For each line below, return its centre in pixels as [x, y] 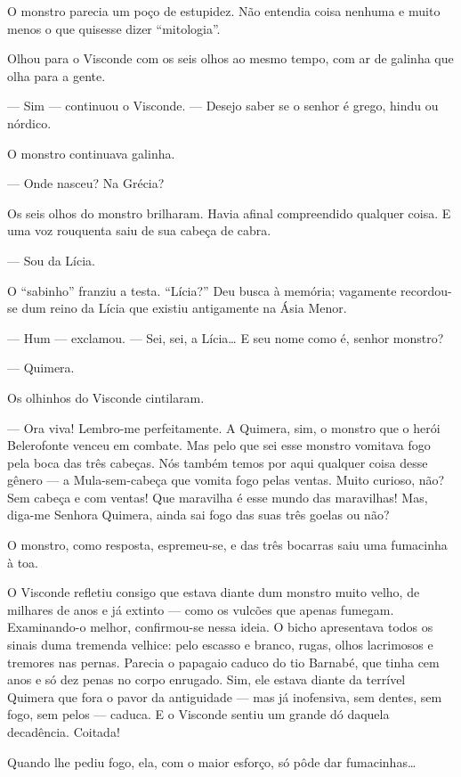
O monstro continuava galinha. [91, 153]
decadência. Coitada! [64, 732]
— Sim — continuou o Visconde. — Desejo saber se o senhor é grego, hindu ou [223, 106]
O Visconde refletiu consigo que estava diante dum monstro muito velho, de [214, 592]
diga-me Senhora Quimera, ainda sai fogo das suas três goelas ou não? [198, 515]
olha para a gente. [57, 75]
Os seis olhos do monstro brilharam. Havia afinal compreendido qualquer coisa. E [229, 213]
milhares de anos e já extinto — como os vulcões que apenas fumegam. [201, 609]
